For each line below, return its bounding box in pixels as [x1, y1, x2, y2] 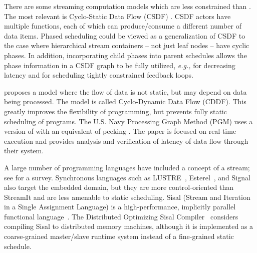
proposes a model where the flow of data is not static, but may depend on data [4, 86, 247, 97]
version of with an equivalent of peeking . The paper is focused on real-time [4, 126, 236, 136]
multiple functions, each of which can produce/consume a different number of [4, 21, 241, 31]
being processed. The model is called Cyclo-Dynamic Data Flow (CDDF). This [4, 96, 246, 107]
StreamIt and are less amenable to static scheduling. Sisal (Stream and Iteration [4, 191, 250, 202]
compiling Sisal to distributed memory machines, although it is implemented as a [4, 221, 253, 231]
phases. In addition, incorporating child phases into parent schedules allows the [4, 50, 247, 60]
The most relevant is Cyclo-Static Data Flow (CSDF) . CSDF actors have [4, 11, 231, 21]
